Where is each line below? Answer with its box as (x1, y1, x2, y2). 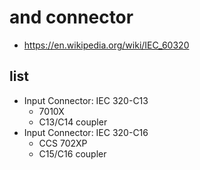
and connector (9, 6, 134, 29)
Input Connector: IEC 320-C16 (23, 126, 149, 138)
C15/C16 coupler (38, 147, 107, 160)
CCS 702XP (38, 137, 88, 149)
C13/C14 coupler (38, 116, 108, 128)
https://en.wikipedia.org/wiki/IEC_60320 (23, 39, 190, 51)
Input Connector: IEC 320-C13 (23, 94, 149, 106)
